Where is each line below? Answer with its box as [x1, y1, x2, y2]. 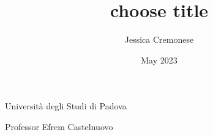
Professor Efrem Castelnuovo [5, 120, 113, 133]
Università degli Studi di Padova [5, 100, 127, 112]
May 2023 [141, 53, 177, 66]
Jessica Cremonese [124, 33, 194, 46]
